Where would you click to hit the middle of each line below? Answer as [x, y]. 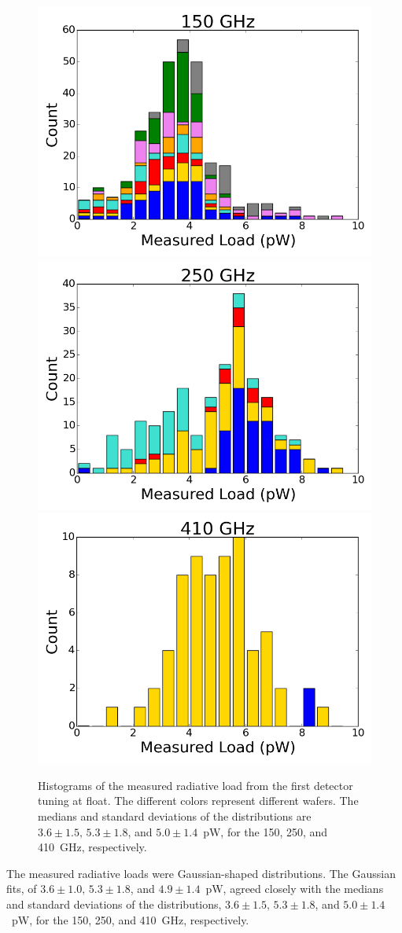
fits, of [22, 889]
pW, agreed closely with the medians [295, 889]
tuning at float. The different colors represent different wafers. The [198, 801]
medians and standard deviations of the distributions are [175, 815]
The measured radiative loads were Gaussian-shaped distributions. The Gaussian [201, 873]
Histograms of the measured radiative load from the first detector [195, 785]
